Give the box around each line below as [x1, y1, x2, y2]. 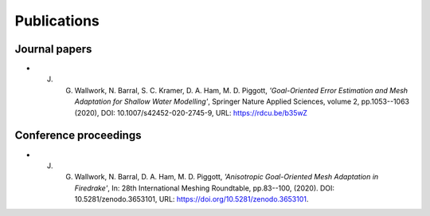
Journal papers [14, 42, 92, 56]
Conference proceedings [14, 128, 142, 143]
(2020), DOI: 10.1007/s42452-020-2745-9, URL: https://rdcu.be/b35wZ [74, 108, 308, 117]
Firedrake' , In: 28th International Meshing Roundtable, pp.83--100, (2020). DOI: [74, 183, 334, 193]
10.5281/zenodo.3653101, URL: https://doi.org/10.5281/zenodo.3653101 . [74, 194, 309, 204]
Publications [14, 12, 100, 29]
